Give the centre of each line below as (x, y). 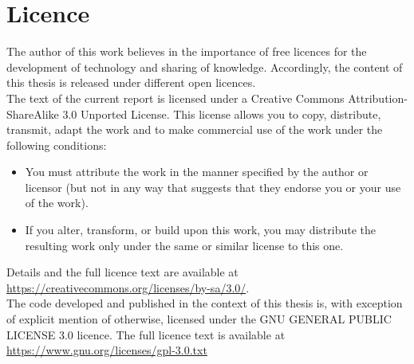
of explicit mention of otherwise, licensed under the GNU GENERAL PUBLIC (199, 319)
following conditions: (57, 145)
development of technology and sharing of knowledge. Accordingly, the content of (205, 67)
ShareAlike (33, 114)
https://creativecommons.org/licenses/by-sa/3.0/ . (128, 287)
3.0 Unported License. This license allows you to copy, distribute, (222, 114)
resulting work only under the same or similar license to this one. (184, 245)
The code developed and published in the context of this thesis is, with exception (205, 303)
